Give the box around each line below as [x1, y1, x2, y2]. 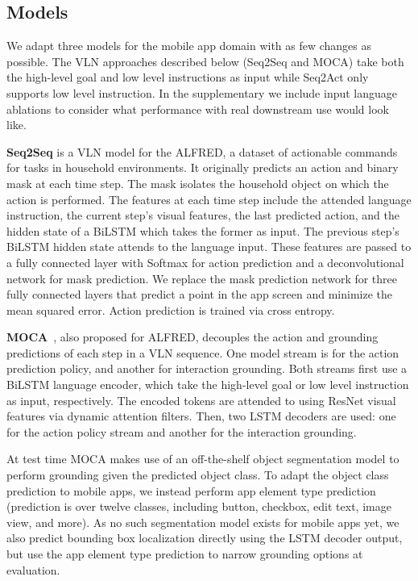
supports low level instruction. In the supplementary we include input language [6, 84, 398, 101]
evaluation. [6, 561, 60, 578]
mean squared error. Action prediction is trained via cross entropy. [6, 301, 335, 318]
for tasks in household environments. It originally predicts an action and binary [6, 159, 399, 176]
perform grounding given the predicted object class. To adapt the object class [6, 466, 389, 483]
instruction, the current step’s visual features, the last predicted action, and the [6, 207, 399, 224]
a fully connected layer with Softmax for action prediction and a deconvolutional [6, 253, 404, 270]
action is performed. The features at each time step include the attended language [6, 190, 412, 207]
